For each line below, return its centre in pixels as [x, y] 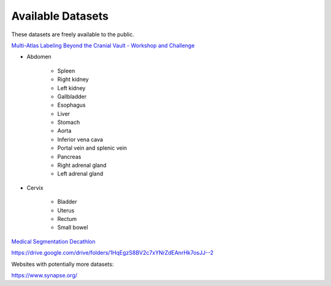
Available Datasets [60, 16]
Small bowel [73, 228]
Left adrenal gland [80, 174]
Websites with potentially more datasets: [63, 264]
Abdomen [39, 57]
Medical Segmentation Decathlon [53, 241]
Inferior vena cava [80, 139]
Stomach [69, 122]
